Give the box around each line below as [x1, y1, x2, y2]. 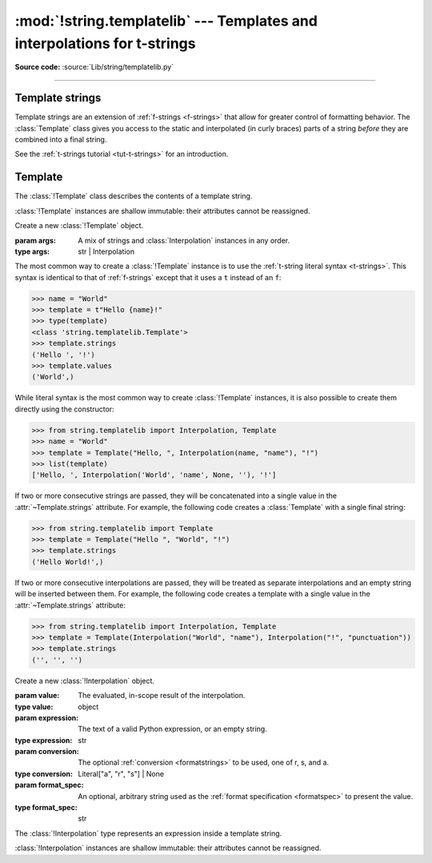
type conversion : [14, 769, 74, 778]
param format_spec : [14, 781, 84, 790]
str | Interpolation [78, 247, 135, 256]
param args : [14, 235, 56, 245]
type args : [14, 247, 50, 256]
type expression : [14, 735, 73, 745]
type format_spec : [14, 803, 78, 813]
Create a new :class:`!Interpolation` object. [14, 676, 155, 685]
